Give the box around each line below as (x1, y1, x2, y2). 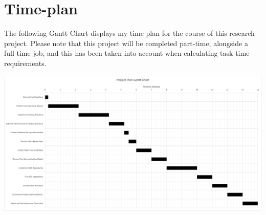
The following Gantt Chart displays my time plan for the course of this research (4, 28, 255, 38)
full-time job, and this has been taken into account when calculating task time (4, 48, 250, 58)
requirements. (4, 57, 47, 68)
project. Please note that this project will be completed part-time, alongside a (4, 37, 248, 48)
